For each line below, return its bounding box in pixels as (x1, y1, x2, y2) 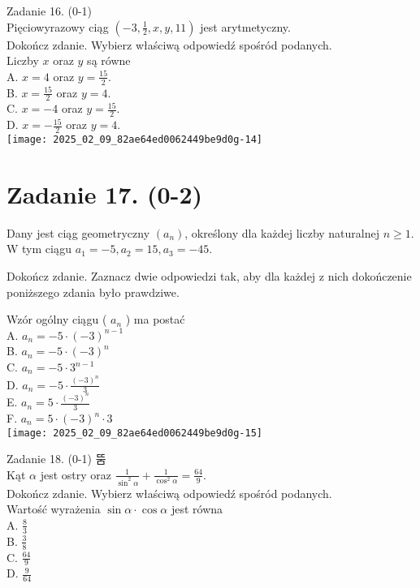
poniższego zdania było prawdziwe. (6, 283, 180, 300)
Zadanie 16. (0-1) (6, 2, 92, 19)
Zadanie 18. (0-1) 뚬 (6, 450, 106, 467)
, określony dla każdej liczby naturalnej (184, 224, 380, 241)
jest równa (171, 500, 223, 517)
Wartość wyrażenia (6, 500, 101, 517)
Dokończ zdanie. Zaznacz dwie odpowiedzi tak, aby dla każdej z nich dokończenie (6, 268, 412, 285)
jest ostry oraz (40, 466, 111, 483)
